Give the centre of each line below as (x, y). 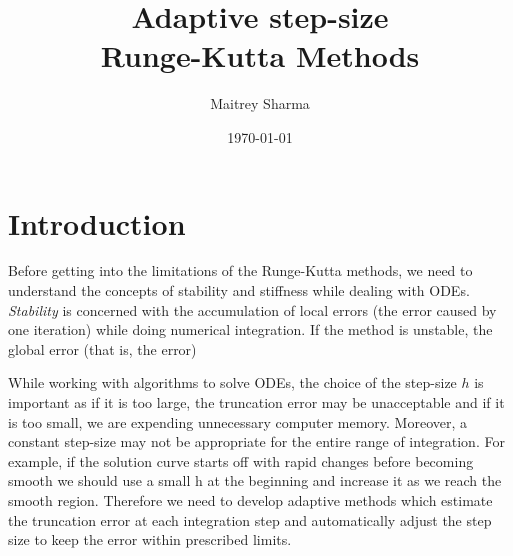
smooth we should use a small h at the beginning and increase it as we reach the (255, 480)
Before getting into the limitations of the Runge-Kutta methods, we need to (240, 270)
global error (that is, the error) (102, 348)
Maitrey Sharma (260, 103)
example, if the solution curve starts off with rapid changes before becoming (241, 460)
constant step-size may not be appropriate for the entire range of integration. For (256, 441)
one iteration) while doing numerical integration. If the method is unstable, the (250, 329)
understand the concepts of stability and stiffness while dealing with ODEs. (239, 290)
